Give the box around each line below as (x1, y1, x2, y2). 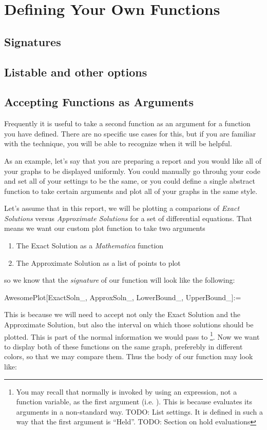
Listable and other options (4, 64, 147, 80)
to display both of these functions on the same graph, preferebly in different (4, 341, 243, 351)
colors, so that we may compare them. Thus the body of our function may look (4, 351, 253, 362)
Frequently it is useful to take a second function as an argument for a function (4, 118, 251, 129)
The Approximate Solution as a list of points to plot (16, 257, 181, 268)
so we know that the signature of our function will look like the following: (4, 275, 235, 285)
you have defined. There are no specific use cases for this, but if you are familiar (4, 128, 256, 139)
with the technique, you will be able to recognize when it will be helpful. (4, 138, 232, 149)
